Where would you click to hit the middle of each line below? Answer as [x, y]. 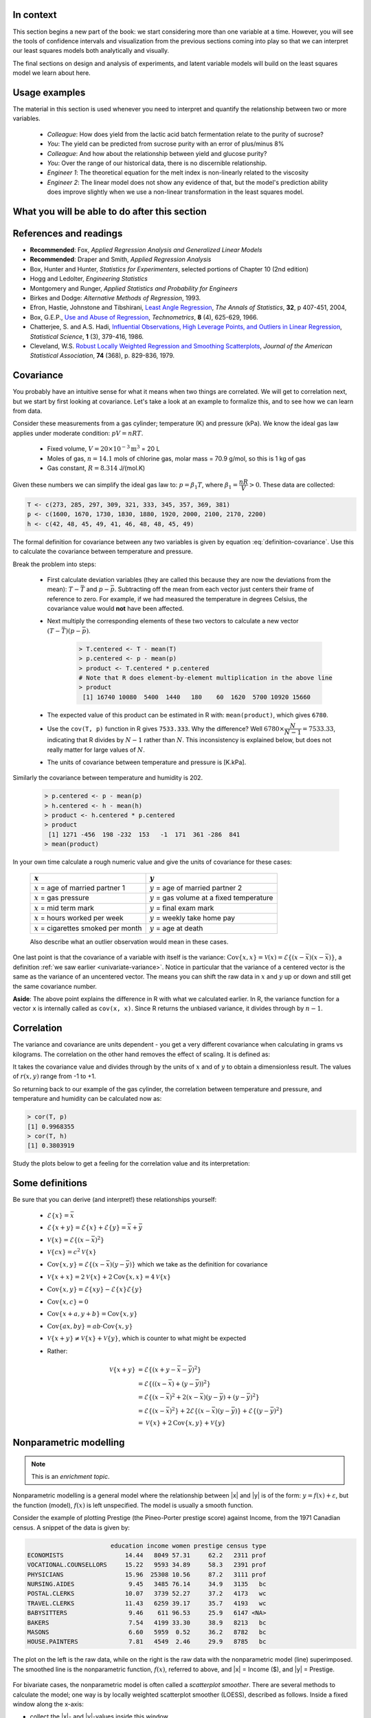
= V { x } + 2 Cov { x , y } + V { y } [182, 1423]
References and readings [68, 233]
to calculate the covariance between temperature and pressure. [103, 551]
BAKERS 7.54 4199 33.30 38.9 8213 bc [147, 1622]
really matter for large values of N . [96, 750]
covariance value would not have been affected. [115, 609]
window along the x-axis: [48, 1704]
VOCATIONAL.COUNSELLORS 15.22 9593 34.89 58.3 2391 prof [147, 1565]
